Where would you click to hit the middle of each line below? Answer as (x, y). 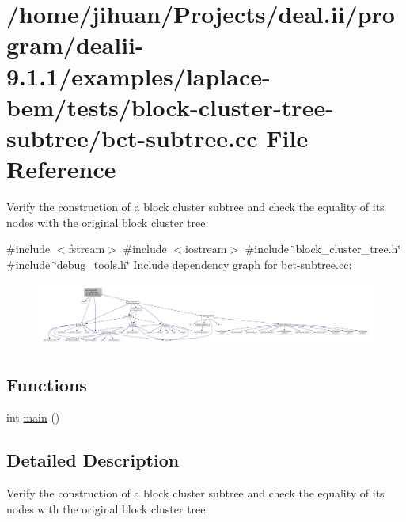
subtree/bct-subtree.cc (132, 137)
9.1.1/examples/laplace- (138, 76)
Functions (47, 384)
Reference (61, 169)
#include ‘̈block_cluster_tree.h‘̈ (323, 249)
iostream (206, 249)
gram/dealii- (75, 45)
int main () (33, 417)
